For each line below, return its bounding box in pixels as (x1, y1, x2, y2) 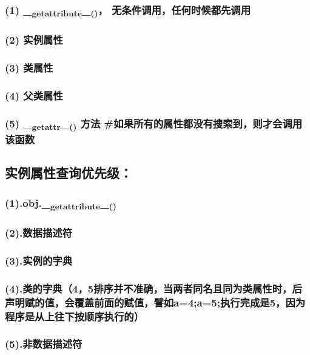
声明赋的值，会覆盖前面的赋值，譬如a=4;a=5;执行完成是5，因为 (5, 294, 306, 309)
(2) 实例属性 (5, 32, 63, 47)
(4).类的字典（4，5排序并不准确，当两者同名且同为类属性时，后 (5, 280, 302, 296)
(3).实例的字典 (5, 252, 73, 268)
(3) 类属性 (5, 60, 53, 75)
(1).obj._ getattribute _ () (5, 195, 116, 212)
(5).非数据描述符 (5, 336, 83, 351)
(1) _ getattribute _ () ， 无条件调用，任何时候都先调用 (5, 2, 251, 19)
